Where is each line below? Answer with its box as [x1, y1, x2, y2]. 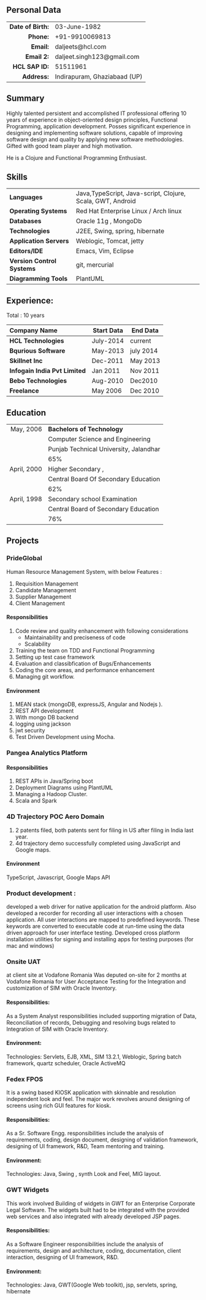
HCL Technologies [9, 337, 64, 345]
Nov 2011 [129, 367, 159, 375]
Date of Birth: [9, 22, 49, 31]
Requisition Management [15, 580, 78, 587]
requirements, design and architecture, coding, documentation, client [6, 1247, 181, 1254]
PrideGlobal [6, 554, 42, 563]
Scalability [24, 640, 51, 648]
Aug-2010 [91, 377, 124, 385]
